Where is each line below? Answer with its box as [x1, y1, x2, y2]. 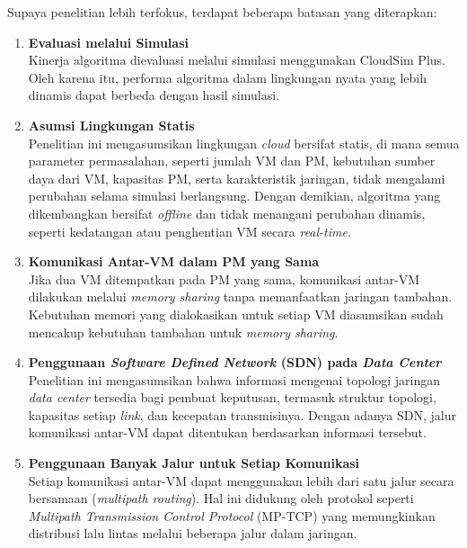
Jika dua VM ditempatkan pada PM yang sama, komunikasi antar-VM [28, 269, 420, 288]
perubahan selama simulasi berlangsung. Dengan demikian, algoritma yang [28, 186, 441, 205]
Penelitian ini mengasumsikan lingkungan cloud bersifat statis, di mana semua [28, 133, 460, 152]
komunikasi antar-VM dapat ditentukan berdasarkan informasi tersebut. [28, 423, 427, 442]
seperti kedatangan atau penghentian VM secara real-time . [28, 221, 351, 240]
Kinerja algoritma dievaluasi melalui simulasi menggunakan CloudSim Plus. [28, 50, 445, 69]
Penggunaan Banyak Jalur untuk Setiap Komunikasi [28, 454, 360, 472]
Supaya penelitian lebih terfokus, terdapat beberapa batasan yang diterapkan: [7, 3, 437, 21]
